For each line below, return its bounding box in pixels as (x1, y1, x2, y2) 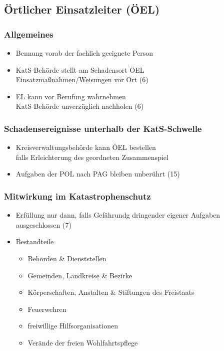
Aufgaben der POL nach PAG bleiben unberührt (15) (15, 168, 180, 179)
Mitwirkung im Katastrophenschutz (4, 190, 151, 202)
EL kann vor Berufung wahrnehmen (15, 91, 126, 101)
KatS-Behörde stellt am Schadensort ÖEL (15, 64, 144, 75)
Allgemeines (4, 28, 53, 40)
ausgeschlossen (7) (15, 219, 71, 230)
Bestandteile (15, 236, 54, 247)
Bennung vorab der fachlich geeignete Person (15, 48, 153, 58)
